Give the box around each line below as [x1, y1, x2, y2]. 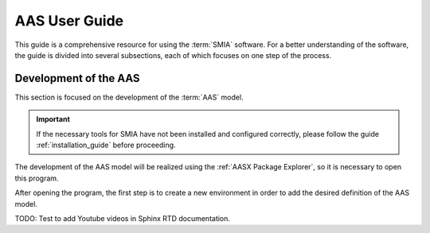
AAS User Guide [14, 12, 124, 29]
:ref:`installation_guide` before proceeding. [36, 140, 176, 150]
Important [36, 115, 71, 124]
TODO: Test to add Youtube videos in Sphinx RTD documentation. [14, 213, 231, 223]
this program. [14, 173, 59, 183]
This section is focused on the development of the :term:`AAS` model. [14, 92, 244, 102]
